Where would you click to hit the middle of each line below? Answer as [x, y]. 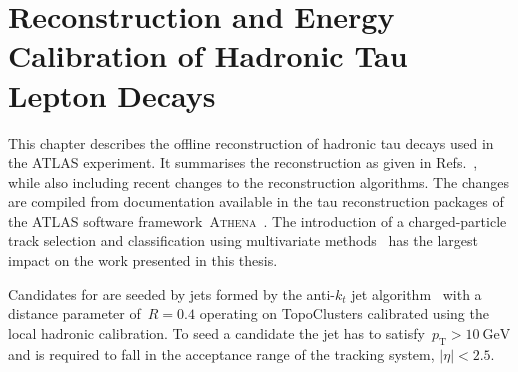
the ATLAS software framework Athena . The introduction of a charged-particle [257, 220]
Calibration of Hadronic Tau [208, 55]
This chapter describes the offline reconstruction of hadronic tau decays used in [251, 142]
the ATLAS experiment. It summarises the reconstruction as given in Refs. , [243, 162]
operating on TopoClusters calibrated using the [344, 313]
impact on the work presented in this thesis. [143, 260]
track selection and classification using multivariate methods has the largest [243, 240]
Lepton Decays [112, 94]
